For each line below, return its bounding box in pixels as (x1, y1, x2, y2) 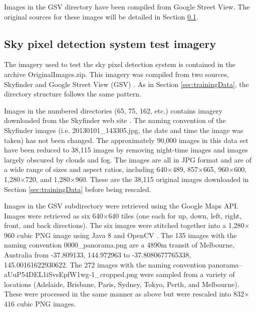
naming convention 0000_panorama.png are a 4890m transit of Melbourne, (4, 239, 234, 250)
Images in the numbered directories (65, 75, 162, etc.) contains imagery (4, 105, 222, 115)
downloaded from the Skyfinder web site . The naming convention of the (4, 115, 226, 125)
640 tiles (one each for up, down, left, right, (108, 210, 242, 220)
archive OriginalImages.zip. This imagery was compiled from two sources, (4, 68, 229, 79)
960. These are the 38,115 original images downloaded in (75, 173, 249, 184)
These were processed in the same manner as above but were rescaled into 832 (4, 288, 244, 299)
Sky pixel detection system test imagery (4, 35, 216, 51)
